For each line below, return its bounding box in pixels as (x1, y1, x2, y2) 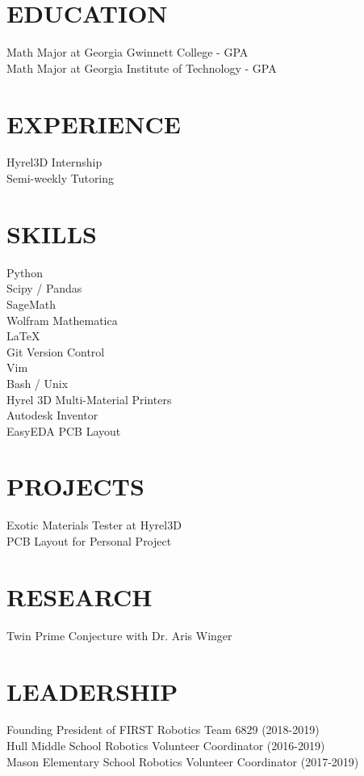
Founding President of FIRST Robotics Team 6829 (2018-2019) (6, 721, 320, 738)
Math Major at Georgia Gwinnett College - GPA (6, 44, 249, 61)
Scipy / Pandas (6, 280, 82, 297)
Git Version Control (6, 343, 105, 360)
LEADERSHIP (6, 674, 178, 707)
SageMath (6, 295, 56, 312)
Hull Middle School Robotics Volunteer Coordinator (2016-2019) (6, 737, 325, 754)
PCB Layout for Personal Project (6, 533, 172, 549)
